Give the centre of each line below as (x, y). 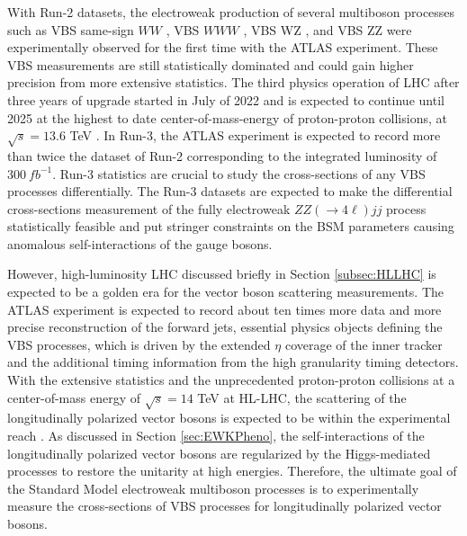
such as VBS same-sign (71, 29)
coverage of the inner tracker (364, 344)
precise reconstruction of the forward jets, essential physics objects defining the (225, 327)
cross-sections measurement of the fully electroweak (149, 208)
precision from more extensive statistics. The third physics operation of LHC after (233, 82)
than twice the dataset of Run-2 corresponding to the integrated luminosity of (222, 155)
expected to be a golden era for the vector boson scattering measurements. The (226, 292)
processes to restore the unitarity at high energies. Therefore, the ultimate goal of (232, 471)
